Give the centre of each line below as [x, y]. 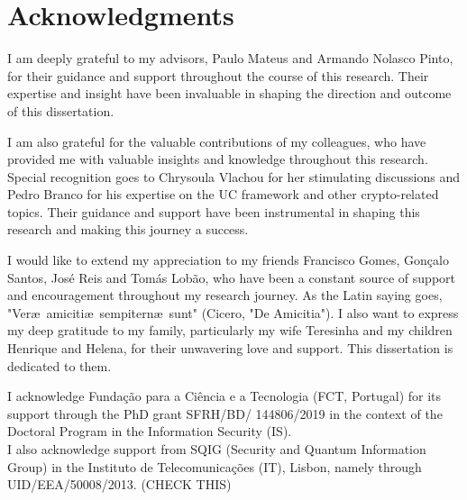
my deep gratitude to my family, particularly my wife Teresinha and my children [230, 330]
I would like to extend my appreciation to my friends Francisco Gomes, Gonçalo [228, 260]
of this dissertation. [61, 110]
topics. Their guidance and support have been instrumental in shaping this [214, 211]
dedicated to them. [60, 365]
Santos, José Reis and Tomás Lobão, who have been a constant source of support [231, 277]
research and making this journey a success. [128, 229]
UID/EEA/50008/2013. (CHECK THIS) [119, 484]
